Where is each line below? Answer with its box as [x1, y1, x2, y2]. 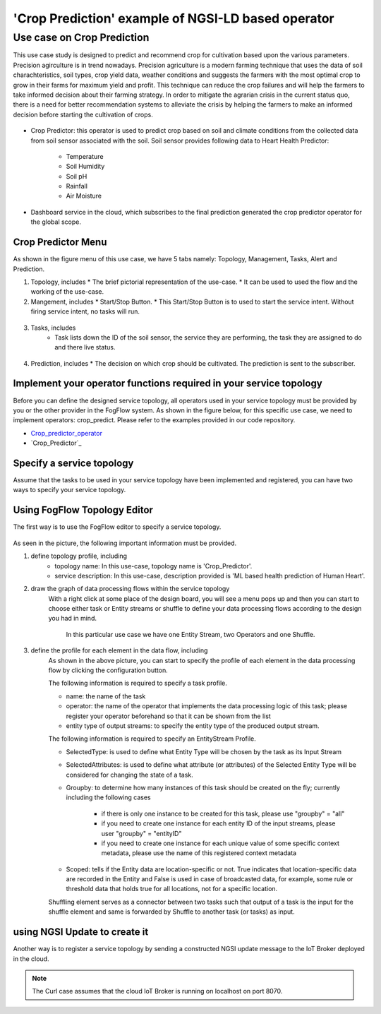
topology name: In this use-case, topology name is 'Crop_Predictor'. [54, 561, 253, 570]
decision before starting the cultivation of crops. [13, 110, 153, 119]
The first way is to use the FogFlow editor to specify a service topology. [13, 523, 222, 531]
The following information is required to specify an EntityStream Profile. [48, 734, 257, 743]
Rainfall [66, 182, 88, 191]
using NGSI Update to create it [13, 926, 149, 938]
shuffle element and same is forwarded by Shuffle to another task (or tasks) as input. [48, 907, 296, 916]
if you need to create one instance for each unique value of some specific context [101, 839, 340, 847]
